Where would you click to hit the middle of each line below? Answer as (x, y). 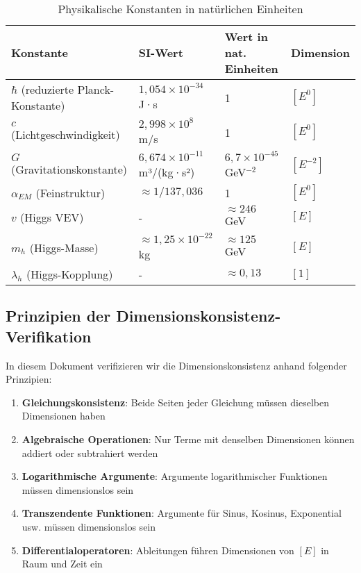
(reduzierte (48, 89)
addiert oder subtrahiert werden (90, 452)
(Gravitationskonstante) (69, 169)
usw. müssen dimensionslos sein (89, 526)
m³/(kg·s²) (167, 172)
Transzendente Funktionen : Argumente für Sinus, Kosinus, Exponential (182, 513)
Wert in (246, 36)
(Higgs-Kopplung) (69, 274)
